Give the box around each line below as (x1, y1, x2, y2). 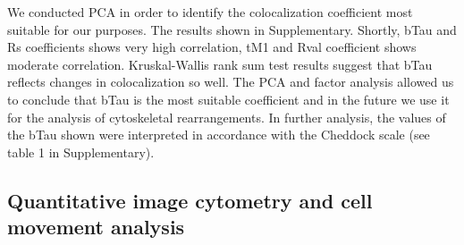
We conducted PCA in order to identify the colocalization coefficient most (7, 3, 413, 21)
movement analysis (7, 213, 185, 241)
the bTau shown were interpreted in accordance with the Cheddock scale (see (7, 125, 430, 144)
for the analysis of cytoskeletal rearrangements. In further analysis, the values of (7, 107, 446, 126)
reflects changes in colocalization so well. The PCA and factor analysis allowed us (7, 72, 454, 91)
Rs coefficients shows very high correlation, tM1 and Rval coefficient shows (7, 38, 417, 56)
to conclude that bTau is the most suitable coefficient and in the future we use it (7, 89, 450, 108)
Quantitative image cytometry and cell (7, 186, 373, 214)
